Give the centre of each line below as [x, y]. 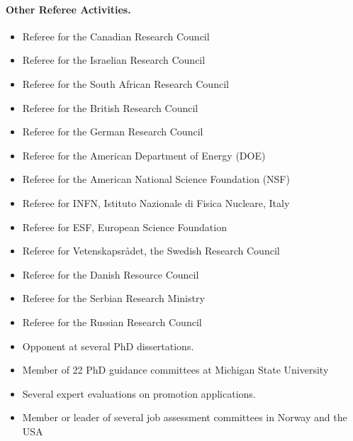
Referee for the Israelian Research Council [114, 60]
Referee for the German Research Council [113, 132]
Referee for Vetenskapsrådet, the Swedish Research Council [151, 251]
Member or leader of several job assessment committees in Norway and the [185, 417]
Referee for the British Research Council [110, 107]
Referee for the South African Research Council [125, 83]
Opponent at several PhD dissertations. [108, 346]
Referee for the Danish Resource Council [111, 274]
